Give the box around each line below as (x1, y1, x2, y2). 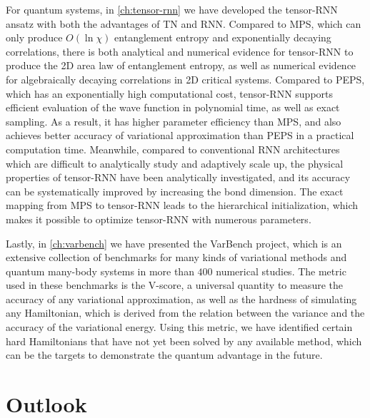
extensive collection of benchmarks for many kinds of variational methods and (6, 250, 347, 265)
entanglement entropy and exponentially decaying (114, 30, 331, 45)
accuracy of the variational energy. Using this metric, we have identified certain (6, 320, 353, 335)
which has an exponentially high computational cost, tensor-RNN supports (6, 86, 334, 101)
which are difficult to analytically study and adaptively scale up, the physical (6, 156, 344, 170)
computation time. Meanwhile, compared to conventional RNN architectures (6, 141, 340, 156)
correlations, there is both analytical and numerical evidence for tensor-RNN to (6, 44, 354, 58)
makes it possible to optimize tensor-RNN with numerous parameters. (6, 211, 311, 226)
